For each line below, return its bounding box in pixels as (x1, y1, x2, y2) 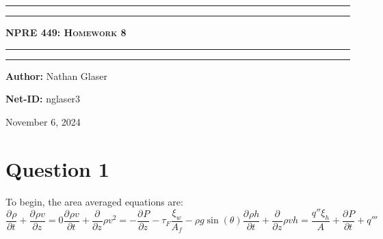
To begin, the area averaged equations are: (5, 194, 183, 208)
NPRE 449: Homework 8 (5, 25, 127, 39)
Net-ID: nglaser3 (5, 92, 81, 106)
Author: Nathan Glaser (5, 68, 107, 83)
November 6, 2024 (5, 114, 81, 128)
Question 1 (5, 154, 109, 182)
